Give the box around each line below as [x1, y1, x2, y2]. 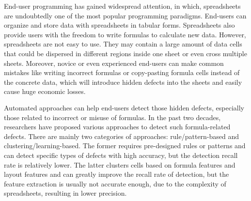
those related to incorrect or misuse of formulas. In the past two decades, [4, 112, 221, 122]
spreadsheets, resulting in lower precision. [4, 188, 127, 198]
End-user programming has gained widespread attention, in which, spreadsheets [4, 1, 241, 11]
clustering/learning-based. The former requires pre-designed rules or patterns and [4, 140, 246, 151]
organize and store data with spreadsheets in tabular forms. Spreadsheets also [4, 20, 235, 30]
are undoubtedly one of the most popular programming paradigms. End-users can [4, 10, 247, 20]
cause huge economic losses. [4, 86, 86, 96]
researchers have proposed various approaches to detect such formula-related [4, 122, 231, 132]
